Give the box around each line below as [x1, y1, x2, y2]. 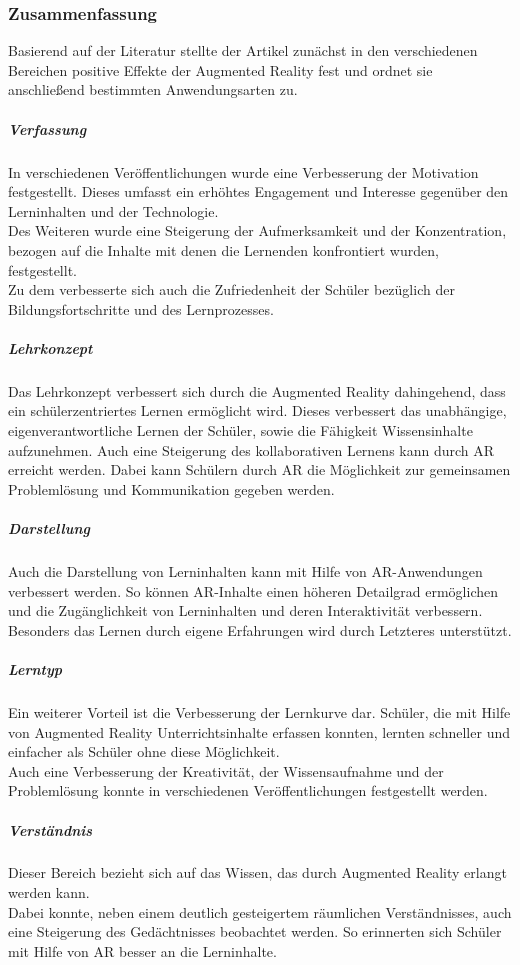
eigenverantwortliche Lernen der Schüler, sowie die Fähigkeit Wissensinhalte [8, 420, 473, 441]
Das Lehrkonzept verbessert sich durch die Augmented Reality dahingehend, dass [8, 380, 506, 401]
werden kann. [8, 882, 90, 903]
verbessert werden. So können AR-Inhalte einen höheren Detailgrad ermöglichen [8, 580, 498, 601]
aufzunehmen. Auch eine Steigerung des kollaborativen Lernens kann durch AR [8, 439, 495, 460]
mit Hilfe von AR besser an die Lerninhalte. [8, 940, 277, 961]
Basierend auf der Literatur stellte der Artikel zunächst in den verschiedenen [8, 40, 478, 61]
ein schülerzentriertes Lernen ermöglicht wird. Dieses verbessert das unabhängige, [8, 400, 507, 421]
